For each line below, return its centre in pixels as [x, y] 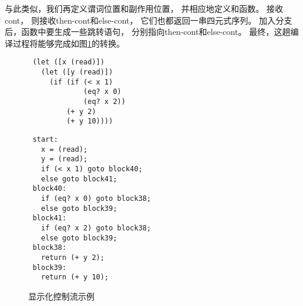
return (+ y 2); [73, 257]
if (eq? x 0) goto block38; [96, 198]
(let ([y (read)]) [77, 72]
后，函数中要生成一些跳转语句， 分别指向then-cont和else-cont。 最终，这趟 [148, 32]
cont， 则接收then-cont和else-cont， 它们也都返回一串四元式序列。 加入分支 [149, 20]
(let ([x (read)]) [69, 62]
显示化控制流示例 [61, 296]
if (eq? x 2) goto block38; [96, 228]
